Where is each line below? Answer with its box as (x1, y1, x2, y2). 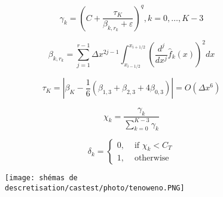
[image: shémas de (5, 174, 78, 183)
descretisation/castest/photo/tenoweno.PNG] (5, 184, 185, 193)
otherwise (134, 154, 169, 163)
